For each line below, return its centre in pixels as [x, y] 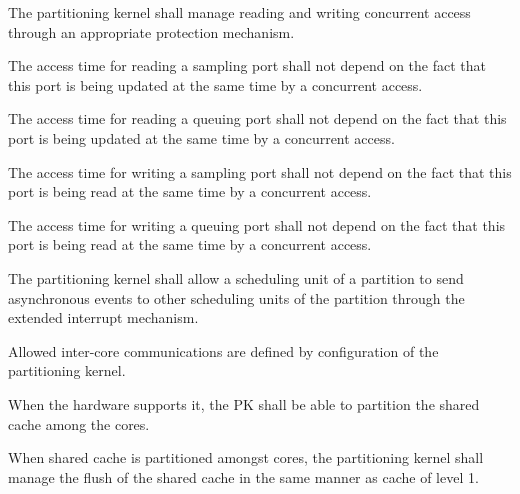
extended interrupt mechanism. [103, 317]
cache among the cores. [79, 423]
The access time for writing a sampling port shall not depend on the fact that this [260, 171]
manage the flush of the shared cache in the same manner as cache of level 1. [243, 476]
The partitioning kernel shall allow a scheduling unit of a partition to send [236, 277]
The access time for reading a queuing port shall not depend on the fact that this [257, 118]
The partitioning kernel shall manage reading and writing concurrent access [239, 12]
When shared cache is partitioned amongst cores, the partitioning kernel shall [246, 457]
